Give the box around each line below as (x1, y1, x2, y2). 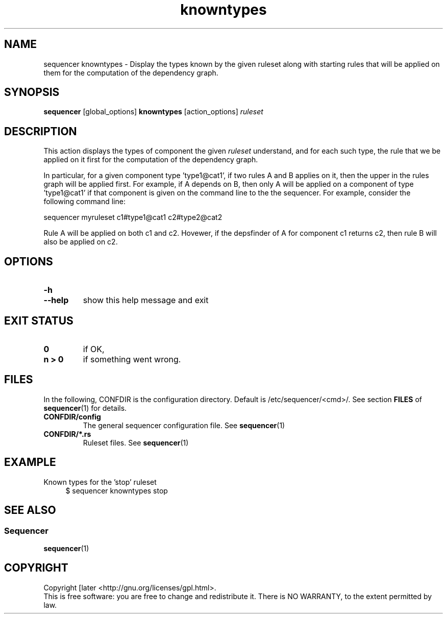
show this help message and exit (83, 295, 209, 306)
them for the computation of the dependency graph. (43, 68, 218, 77)
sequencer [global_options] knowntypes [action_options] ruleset (43, 107, 263, 116)
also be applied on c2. (43, 237, 118, 246)
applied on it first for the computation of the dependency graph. (43, 155, 258, 164)
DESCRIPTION (4, 125, 77, 138)
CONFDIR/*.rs (43, 429, 91, 438)
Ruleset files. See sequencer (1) (83, 438, 189, 447)
